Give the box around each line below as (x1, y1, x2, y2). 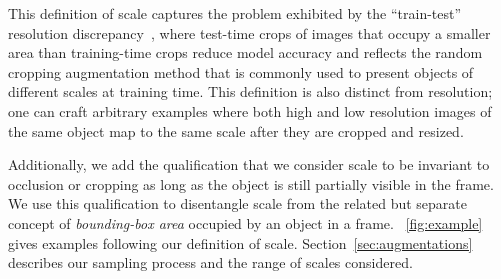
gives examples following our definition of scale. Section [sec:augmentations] (8, 232, 473, 253)
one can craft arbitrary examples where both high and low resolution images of (8, 100, 492, 121)
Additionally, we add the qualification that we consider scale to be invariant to (8, 154, 490, 175)
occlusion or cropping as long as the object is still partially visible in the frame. (8, 173, 494, 194)
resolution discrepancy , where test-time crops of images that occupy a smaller (8, 22, 491, 43)
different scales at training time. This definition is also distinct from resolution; (8, 81, 493, 102)
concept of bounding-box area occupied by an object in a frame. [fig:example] (8, 212, 483, 233)
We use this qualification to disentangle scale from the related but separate (8, 193, 467, 214)
